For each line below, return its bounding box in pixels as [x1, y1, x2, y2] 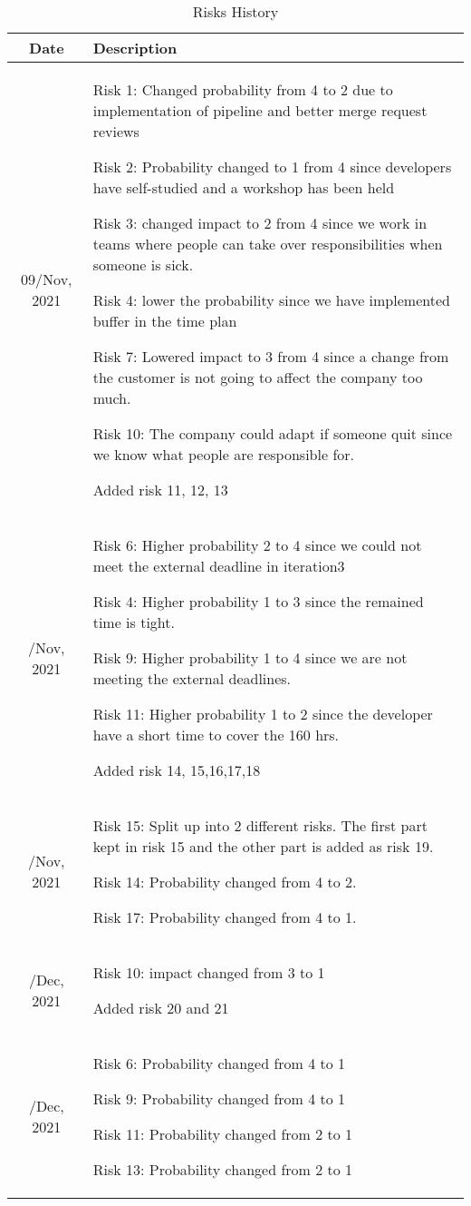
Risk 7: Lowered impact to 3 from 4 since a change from [92, 346, 449, 367]
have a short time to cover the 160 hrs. [92, 724, 340, 745]
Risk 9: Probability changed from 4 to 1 [92, 1088, 346, 1109]
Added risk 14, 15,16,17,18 [92, 760, 261, 780]
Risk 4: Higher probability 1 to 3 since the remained [92, 591, 424, 612]
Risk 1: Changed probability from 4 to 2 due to [92, 79, 393, 100]
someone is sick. [92, 254, 194, 275]
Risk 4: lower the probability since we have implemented [92, 289, 450, 310]
